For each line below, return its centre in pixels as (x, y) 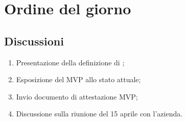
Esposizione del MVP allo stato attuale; (78, 79)
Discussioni (34, 41)
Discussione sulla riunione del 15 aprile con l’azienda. (99, 114)
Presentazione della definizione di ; (70, 62)
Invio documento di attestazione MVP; (77, 96)
